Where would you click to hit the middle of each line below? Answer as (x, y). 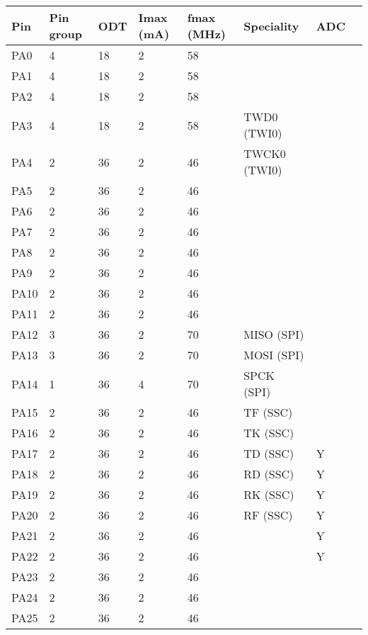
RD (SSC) (269, 474)
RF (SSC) (268, 515)
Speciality (271, 26)
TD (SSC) (269, 453)
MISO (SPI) (274, 334)
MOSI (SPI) (274, 355)
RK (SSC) (269, 494)
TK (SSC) (269, 433)
